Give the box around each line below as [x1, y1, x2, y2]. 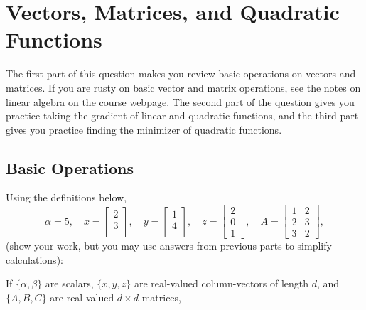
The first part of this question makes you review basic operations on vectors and [6, 66, 356, 81]
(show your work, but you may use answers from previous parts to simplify [6, 238, 332, 253]
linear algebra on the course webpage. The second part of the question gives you [6, 94, 355, 109]
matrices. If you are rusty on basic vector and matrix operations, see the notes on [6, 80, 361, 95]
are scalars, [45, 276, 94, 291]
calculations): [6, 252, 63, 267]
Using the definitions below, [6, 190, 127, 205]
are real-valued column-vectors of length [134, 276, 309, 291]
